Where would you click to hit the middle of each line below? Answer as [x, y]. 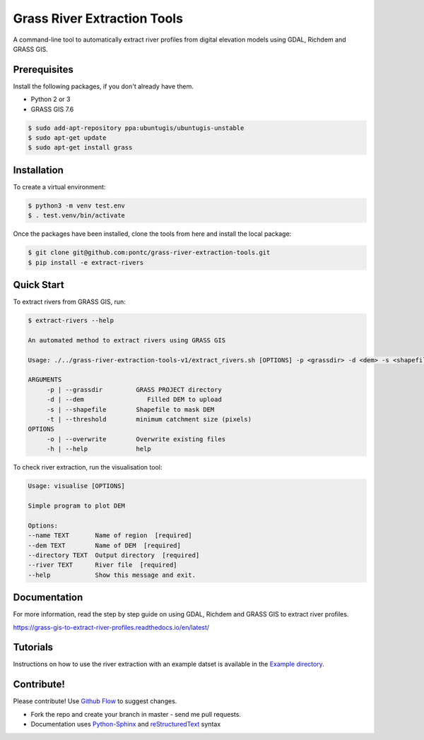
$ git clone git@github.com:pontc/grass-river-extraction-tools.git [149, 253]
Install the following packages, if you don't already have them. [104, 86]
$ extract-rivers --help [71, 321]
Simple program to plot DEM [76, 506]
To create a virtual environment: [59, 186]
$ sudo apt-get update [67, 138]
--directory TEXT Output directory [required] [114, 555]
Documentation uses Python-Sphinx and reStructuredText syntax [126, 724]
